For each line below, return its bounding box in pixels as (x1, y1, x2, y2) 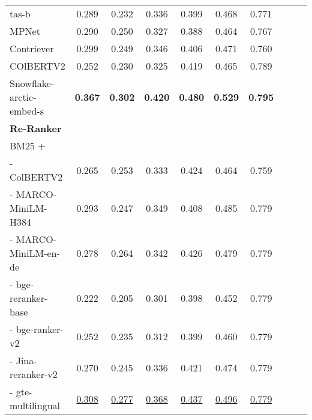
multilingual (10, 398, 61, 412)
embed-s (10, 104, 44, 118)
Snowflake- (10, 76, 55, 90)
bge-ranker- (16, 322, 64, 336)
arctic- (10, 90, 37, 104)
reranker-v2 (10, 367, 58, 381)
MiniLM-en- (10, 246, 60, 260)
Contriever (10, 41, 54, 55)
